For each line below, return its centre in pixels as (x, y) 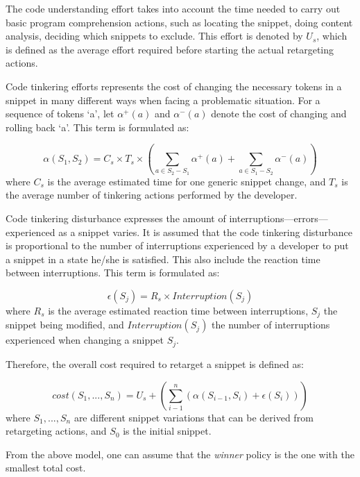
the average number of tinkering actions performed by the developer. (152, 195)
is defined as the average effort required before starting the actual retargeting (170, 49)
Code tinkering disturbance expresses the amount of (116, 218)
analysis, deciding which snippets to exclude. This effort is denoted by (154, 36)
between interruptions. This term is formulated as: (113, 273)
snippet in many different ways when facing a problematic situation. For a (163, 100)
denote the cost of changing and (279, 114)
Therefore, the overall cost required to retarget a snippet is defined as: (155, 363)
